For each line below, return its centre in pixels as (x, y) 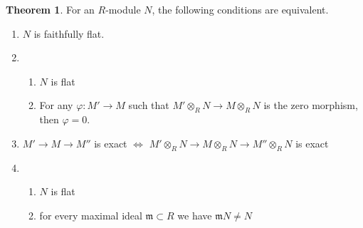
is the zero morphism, (311, 105)
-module (123, 9)
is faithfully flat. (69, 33)
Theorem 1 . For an (50, 9)
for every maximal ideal (91, 215)
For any (56, 105)
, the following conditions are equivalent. (240, 9)
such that (149, 105)
